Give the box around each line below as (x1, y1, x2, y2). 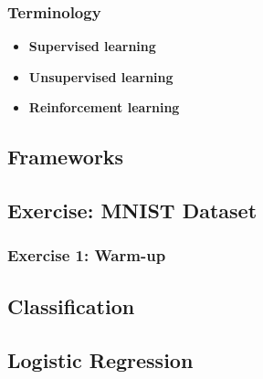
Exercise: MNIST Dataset (7, 196, 258, 225)
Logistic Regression (7, 345, 194, 374)
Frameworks (7, 142, 124, 171)
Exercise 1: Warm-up (7, 244, 166, 267)
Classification (7, 291, 135, 320)
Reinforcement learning (28, 98, 180, 117)
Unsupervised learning (28, 67, 174, 86)
